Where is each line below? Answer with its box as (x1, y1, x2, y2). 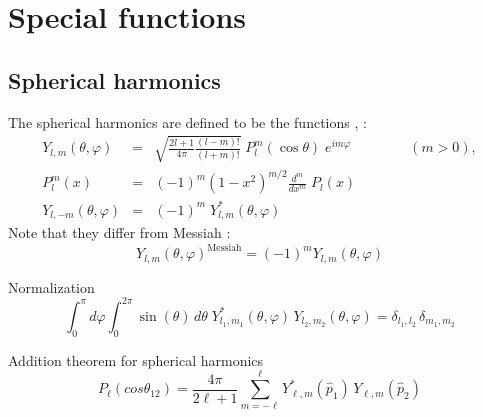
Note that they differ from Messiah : (8, 222, 231, 243)
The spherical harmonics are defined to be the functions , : (8, 111, 367, 132)
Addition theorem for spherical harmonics (8, 349, 264, 370)
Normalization (8, 276, 95, 297)
